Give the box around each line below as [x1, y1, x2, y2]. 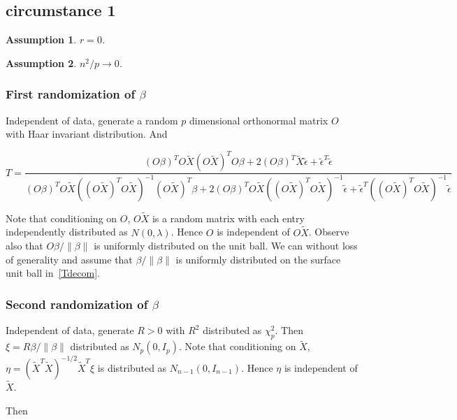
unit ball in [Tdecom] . [6, 266, 100, 280]
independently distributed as [6, 224, 128, 239]
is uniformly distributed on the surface [175, 252, 341, 266]
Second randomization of [6, 296, 148, 312]
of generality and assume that [6, 252, 133, 266]
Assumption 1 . [6, 32, 77, 47]
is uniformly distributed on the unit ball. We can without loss [94, 238, 358, 253]
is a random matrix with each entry [152, 210, 305, 225]
